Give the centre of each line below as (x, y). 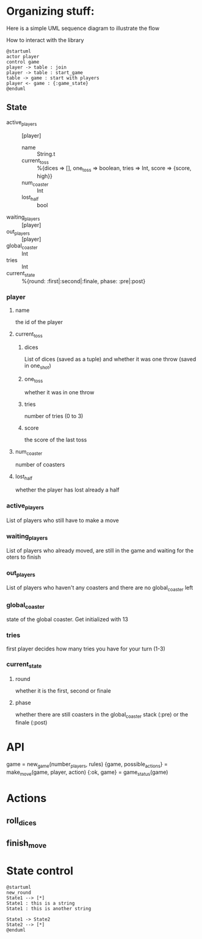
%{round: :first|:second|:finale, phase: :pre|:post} (84, 281)
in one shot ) (38, 366)
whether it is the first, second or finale (63, 691)
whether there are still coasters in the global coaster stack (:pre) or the (102, 715)
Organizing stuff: (50, 11)
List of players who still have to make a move (63, 520)
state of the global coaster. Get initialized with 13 (67, 619)
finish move (27, 844)
